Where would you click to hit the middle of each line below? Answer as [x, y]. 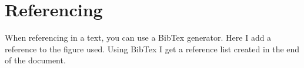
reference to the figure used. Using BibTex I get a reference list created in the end [152, 49]
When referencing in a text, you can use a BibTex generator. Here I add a [138, 37]
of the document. [35, 60]
